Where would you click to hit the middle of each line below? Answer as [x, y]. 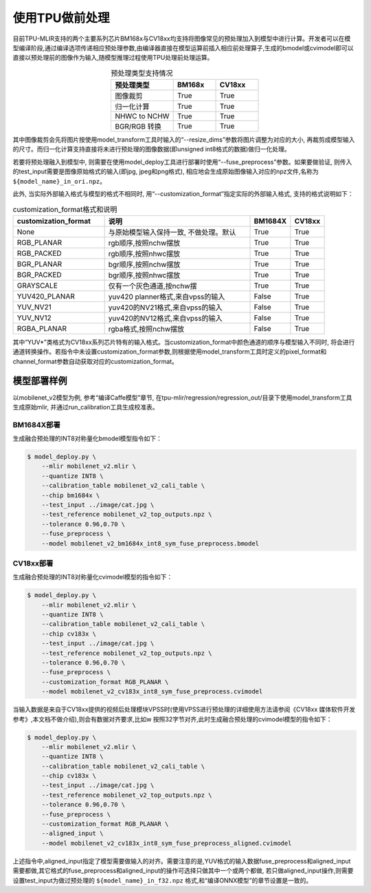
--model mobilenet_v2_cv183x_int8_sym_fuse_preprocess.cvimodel [152, 692]
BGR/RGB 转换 [138, 127]
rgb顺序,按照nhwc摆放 [144, 253]
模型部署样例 [40, 381]
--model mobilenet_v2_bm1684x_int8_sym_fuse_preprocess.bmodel [150, 543]
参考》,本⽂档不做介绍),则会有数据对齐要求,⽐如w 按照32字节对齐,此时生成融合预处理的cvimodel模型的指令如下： [172, 719]
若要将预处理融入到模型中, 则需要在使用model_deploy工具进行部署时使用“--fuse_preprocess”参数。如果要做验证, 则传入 [182, 162]
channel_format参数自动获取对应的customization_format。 [95, 361]
